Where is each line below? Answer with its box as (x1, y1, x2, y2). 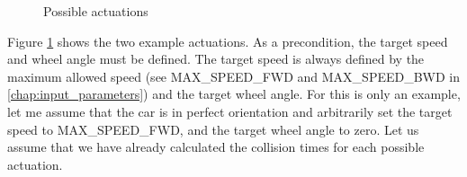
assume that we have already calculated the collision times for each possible (7, 137, 425, 156)
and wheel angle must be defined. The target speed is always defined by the (7, 49, 425, 68)
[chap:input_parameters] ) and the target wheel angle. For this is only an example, (7, 84, 461, 103)
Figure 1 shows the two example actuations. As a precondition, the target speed (7, 31, 448, 50)
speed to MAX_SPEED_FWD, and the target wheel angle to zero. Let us (7, 119, 419, 138)
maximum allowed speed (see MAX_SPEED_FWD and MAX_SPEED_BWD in (7, 66, 461, 85)
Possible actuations (43, 2, 148, 20)
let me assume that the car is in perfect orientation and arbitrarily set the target (7, 102, 453, 120)
